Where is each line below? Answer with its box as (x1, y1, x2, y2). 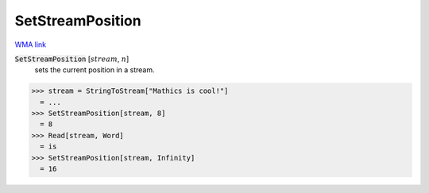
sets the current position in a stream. (34, 65, 155, 75)
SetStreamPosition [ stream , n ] (14, 54, 129, 64)
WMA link (14, 40, 47, 49)
